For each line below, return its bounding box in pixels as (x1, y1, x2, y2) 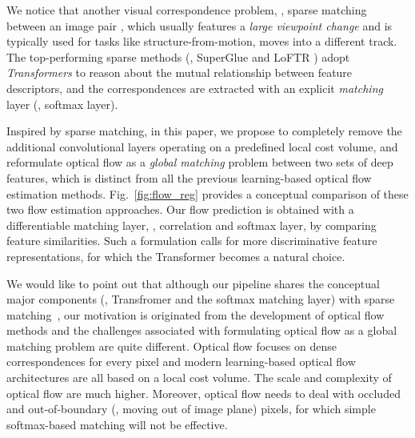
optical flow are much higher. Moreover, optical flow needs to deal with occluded (6, 384, 401, 401)
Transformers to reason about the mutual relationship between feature (6, 64, 353, 81)
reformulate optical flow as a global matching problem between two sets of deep (6, 154, 393, 171)
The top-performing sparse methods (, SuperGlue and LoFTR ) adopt (6, 48, 350, 65)
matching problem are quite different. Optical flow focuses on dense (6, 337, 337, 354)
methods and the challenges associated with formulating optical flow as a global (6, 322, 397, 339)
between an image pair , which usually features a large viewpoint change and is (6, 17, 393, 34)
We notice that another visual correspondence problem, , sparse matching (6, 2, 367, 18)
